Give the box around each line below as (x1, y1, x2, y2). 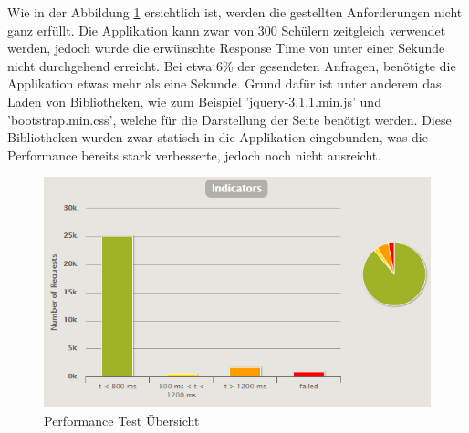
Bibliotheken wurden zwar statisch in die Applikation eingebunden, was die (7, 128, 428, 147)
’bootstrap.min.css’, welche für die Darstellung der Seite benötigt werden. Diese (7, 109, 452, 129)
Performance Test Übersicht (44, 410, 200, 429)
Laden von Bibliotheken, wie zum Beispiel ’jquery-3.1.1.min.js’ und (7, 91, 381, 110)
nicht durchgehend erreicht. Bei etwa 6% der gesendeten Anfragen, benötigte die (7, 56, 456, 75)
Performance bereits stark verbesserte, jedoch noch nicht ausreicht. (7, 145, 381, 164)
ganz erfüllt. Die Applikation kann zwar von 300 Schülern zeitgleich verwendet (7, 20, 446, 39)
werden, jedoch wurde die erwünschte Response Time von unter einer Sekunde (7, 38, 445, 57)
